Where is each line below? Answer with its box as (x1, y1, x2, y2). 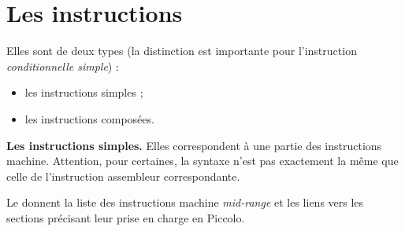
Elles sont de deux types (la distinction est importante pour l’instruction (6, 42, 357, 59)
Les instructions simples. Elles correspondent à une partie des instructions (6, 137, 382, 153)
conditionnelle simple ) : (6, 57, 119, 74)
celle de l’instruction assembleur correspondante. (6, 167, 240, 184)
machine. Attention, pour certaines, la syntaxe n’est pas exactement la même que (6, 152, 399, 169)
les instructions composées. (24, 110, 154, 126)
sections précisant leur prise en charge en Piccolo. (6, 209, 245, 225)
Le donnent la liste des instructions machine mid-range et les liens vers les (6, 194, 364, 211)
